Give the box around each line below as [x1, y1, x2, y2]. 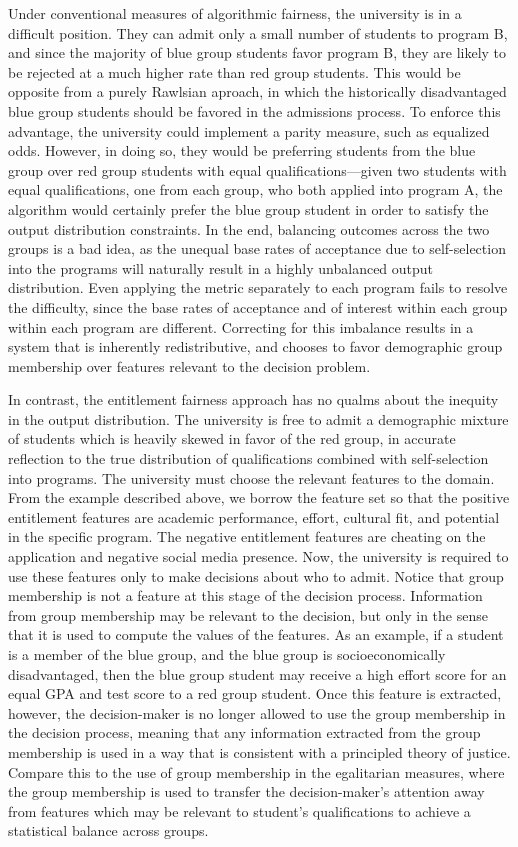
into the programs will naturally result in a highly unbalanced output [8, 257, 434, 278]
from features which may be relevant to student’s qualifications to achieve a [8, 800, 471, 821]
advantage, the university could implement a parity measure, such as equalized [8, 120, 490, 141]
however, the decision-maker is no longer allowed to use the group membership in [8, 702, 506, 723]
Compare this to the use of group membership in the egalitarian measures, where [8, 761, 505, 782]
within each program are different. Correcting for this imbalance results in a [8, 316, 474, 337]
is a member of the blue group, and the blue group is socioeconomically [8, 644, 446, 664]
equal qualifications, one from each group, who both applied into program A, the [8, 179, 503, 200]
